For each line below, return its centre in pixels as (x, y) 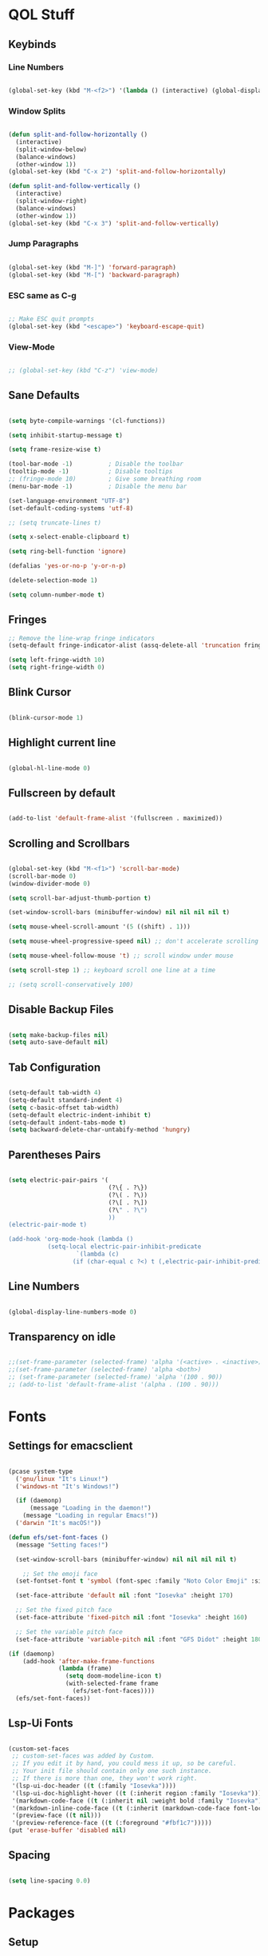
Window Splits (37, 111)
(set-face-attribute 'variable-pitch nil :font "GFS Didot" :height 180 (139, 1639)
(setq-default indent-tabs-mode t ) (67, 1122)
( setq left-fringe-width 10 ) (57, 660)
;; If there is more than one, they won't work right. (104, 1778)
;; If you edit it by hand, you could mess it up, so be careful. (124, 1764)
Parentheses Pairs (55, 1154)
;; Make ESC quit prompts (51, 319)
